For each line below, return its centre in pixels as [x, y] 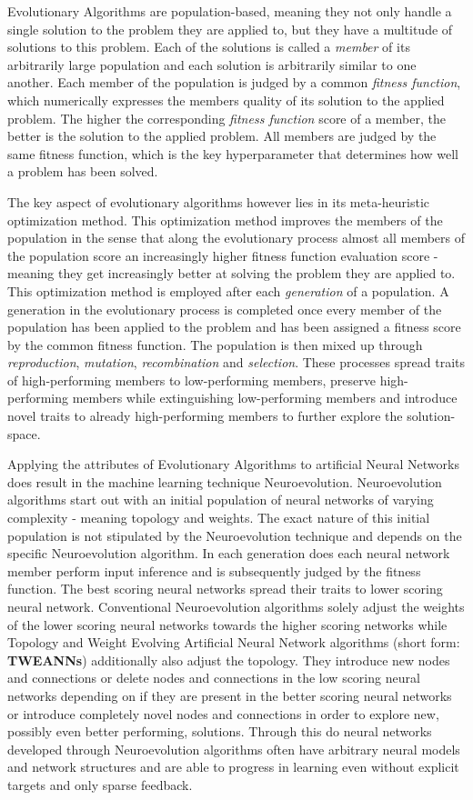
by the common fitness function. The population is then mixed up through [215, 344]
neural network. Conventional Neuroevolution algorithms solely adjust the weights [236, 606]
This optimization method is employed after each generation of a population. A [228, 290]
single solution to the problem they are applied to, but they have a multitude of [230, 29]
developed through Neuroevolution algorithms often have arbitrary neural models [234, 749]
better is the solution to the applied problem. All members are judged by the [222, 136]
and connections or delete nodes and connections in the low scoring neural [214, 678]
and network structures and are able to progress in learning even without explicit [233, 767]
